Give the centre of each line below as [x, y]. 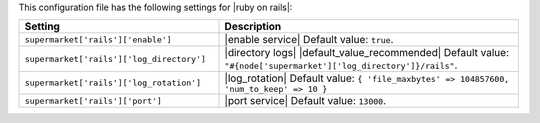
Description [253, 27]
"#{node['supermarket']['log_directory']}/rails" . [341, 65]
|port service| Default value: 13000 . [305, 101]
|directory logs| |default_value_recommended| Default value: [367, 53]
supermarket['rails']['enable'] [98, 39]
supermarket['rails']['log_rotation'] [113, 83]
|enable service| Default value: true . [309, 40]
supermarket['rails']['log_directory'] [115, 58]
